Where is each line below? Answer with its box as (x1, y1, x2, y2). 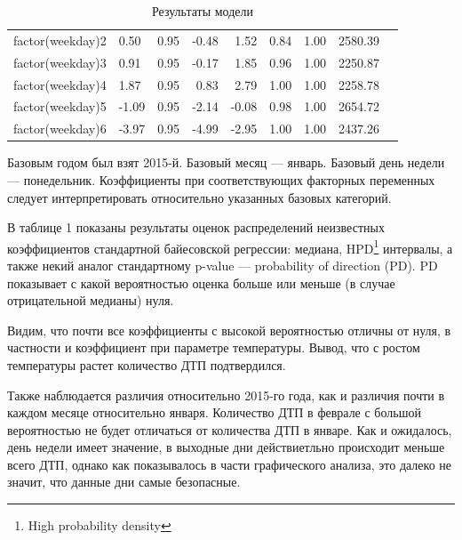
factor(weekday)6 (13, 119, 107, 138)
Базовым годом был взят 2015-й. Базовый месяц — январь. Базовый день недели (7, 153, 445, 172)
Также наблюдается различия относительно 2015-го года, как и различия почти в (7, 385, 445, 404)
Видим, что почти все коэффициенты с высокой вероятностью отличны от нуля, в (7, 320, 451, 339)
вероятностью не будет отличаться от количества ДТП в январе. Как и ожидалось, (7, 420, 452, 439)
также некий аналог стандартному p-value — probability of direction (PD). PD (7, 255, 438, 274)
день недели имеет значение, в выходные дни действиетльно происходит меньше (7, 438, 445, 456)
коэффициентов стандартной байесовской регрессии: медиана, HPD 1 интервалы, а (7, 236, 453, 257)
